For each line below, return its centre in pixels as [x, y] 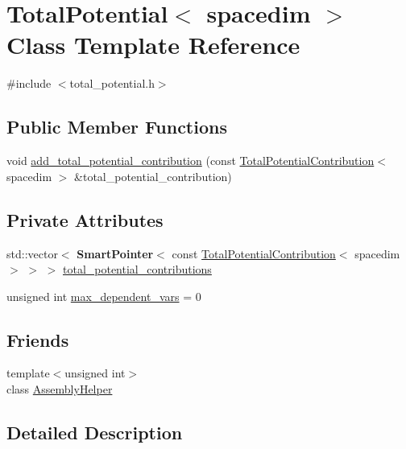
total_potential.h [112, 83]
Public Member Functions [117, 127]
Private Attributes [85, 219]
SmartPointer [115, 253]
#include [29, 83]
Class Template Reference [153, 45]
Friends [38, 339]
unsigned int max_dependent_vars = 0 [104, 296]
